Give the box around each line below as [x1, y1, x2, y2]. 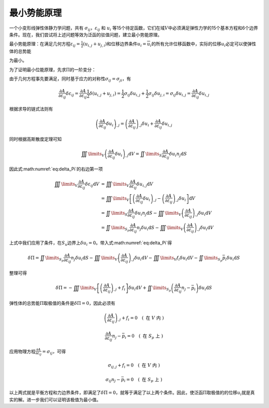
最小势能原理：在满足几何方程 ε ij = [9, 41, 81, 48]
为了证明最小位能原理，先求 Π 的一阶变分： [9, 66, 97, 72]
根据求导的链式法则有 [9, 106, 53, 112]
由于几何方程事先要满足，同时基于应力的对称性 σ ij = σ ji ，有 [9, 76, 132, 83]
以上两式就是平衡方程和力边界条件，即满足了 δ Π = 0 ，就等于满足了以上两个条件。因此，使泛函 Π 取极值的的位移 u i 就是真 [9, 390, 255, 397]
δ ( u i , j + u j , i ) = [89, 91, 121, 98]
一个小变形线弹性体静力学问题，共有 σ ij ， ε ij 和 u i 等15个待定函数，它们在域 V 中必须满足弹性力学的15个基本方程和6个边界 [9, 25, 259, 32]
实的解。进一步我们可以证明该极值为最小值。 [9, 397, 101, 403]
